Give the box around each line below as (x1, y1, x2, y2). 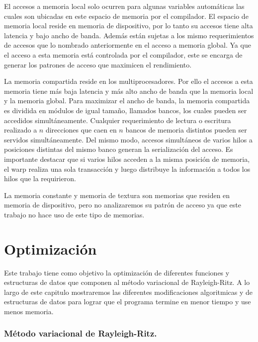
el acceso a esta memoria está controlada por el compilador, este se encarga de (4, 49, 243, 60)
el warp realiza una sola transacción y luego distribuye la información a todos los (4, 163, 251, 174)
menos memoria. (4, 306, 54, 316)
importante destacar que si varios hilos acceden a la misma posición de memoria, (4, 153, 250, 164)
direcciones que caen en (45, 125, 117, 135)
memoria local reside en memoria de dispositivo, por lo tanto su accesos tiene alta (4, 20, 253, 31)
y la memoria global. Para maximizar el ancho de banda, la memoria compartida (4, 95, 250, 106)
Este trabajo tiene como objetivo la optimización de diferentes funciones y (4, 267, 230, 277)
